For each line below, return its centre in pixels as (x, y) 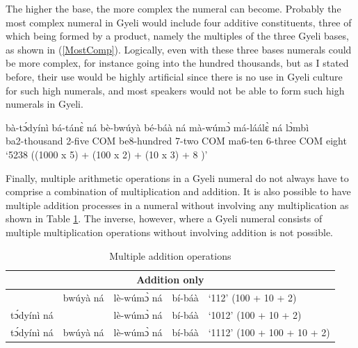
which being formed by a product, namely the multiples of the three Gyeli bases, (177, 36)
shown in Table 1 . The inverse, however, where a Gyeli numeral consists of (164, 218)
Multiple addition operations (170, 255)
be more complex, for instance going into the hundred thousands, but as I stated (177, 63)
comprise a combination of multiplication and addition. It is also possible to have (178, 191)
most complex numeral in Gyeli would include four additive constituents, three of (179, 22)
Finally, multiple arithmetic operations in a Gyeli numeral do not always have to (177, 177)
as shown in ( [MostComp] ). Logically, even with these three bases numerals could (179, 49)
